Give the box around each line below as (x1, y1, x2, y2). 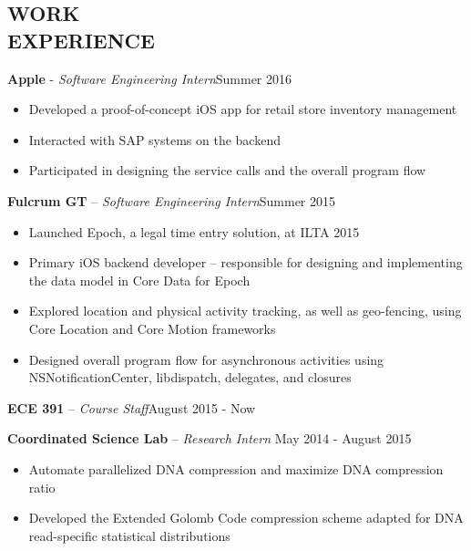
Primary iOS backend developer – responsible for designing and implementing (28, 253, 463, 272)
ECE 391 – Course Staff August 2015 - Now (7, 398, 256, 417)
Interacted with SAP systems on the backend (28, 130, 281, 149)
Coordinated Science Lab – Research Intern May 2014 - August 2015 (7, 429, 412, 448)
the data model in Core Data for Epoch (28, 270, 251, 289)
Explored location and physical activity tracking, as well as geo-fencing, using (28, 301, 462, 320)
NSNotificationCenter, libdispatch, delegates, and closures (28, 368, 352, 387)
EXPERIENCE (7, 26, 155, 54)
